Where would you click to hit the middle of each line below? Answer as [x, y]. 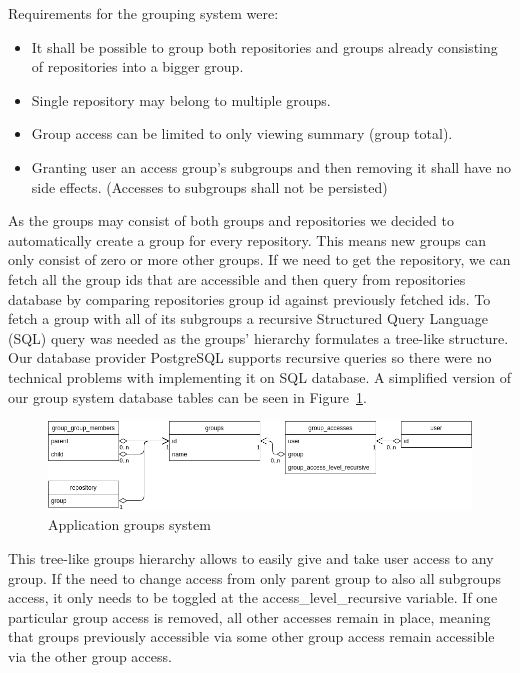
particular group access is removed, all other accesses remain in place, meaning [249, 616]
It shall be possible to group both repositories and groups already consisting [264, 46]
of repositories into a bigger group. [137, 66]
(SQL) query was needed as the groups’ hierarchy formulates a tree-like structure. [258, 337]
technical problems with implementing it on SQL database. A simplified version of [260, 376]
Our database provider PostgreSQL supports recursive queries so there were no [250, 357]
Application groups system [129, 524]
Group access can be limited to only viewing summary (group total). [242, 133]
